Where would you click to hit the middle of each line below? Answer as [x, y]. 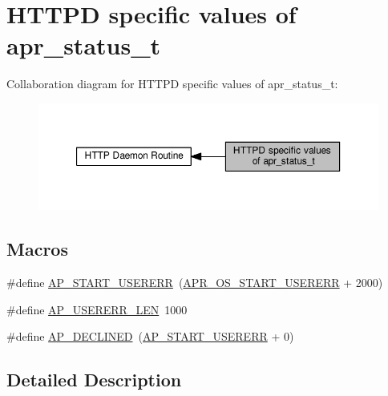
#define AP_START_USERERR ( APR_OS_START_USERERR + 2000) [195, 282]
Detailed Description [94, 380]
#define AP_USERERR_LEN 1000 [97, 309]
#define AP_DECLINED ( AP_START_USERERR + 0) [150, 336]
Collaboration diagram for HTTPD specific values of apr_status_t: [172, 84]
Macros [37, 249]
